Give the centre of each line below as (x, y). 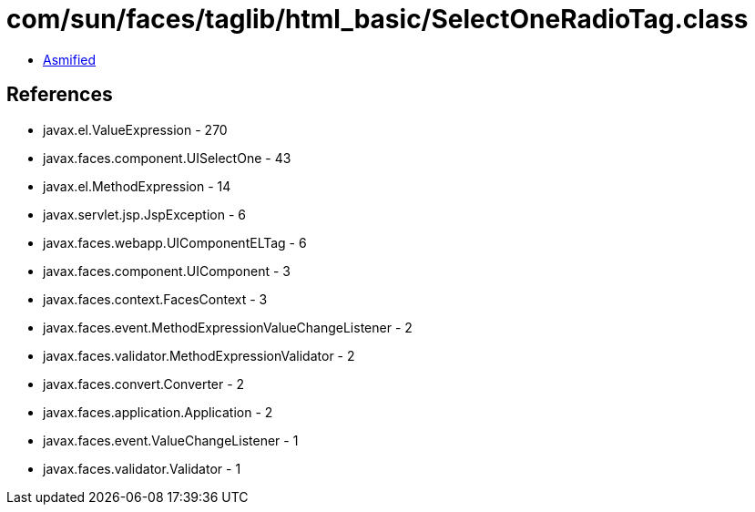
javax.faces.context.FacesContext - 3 (155, 299)
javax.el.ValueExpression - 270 (135, 129)
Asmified (70, 59)
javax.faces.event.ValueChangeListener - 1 (171, 440)
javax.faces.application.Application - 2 (158, 412)
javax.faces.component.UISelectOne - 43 (167, 158)
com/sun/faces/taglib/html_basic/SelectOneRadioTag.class (377, 19)
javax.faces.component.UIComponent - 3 (167, 271)
